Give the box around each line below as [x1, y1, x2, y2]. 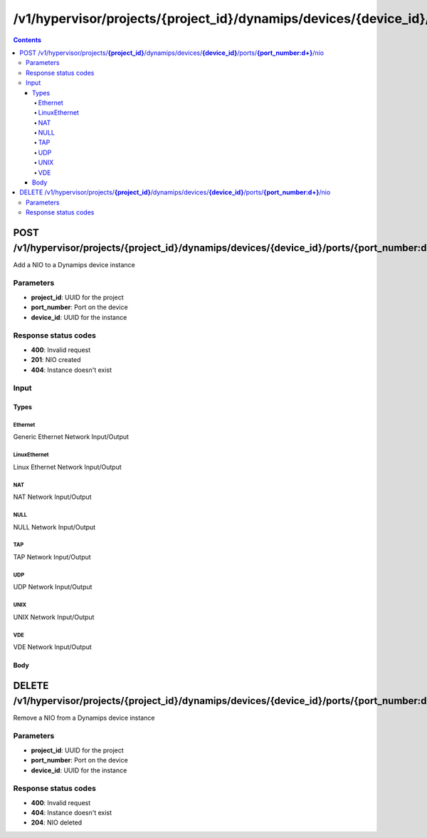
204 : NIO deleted [31, 818, 83, 827]
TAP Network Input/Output [13, 552, 92, 561]
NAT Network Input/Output [13, 492, 92, 502]
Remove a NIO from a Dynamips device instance [13, 713, 155, 722]
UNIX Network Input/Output [13, 613, 95, 621]
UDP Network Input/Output [13, 583, 93, 591]
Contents [13, 36, 42, 44]
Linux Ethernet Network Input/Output [13, 462, 122, 471]
